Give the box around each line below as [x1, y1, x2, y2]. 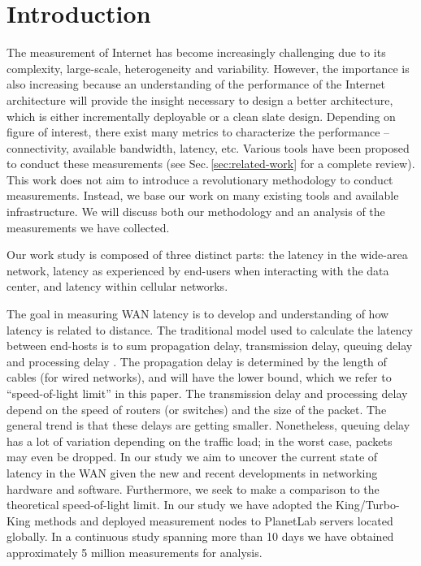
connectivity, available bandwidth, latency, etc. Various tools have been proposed [7, 139, 410, 156]
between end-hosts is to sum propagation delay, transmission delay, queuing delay [7, 337, 413, 354]
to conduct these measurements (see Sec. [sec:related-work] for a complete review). [7, 155, 415, 172]
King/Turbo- [336, 496, 400, 513]
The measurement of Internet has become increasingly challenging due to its [7, 44, 386, 61]
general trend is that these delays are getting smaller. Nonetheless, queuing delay [7, 417, 410, 434]
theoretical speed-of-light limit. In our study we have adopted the [7, 496, 332, 513]
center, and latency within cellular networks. [7, 278, 228, 295]
